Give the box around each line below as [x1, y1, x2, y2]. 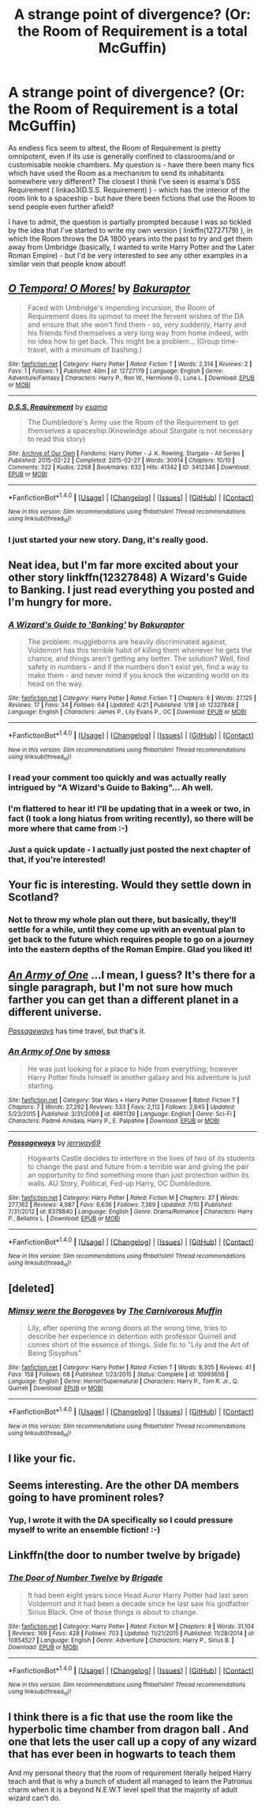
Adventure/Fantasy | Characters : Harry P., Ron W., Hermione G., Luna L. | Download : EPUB [8, 373, 255, 382]
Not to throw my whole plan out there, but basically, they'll [8, 914, 237, 925]
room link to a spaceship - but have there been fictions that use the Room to [8, 193, 256, 203]
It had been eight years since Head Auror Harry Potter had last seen [27, 1590, 248, 1600]
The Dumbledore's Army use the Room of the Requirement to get [27, 417, 239, 427]
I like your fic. [8, 1451, 77, 1465]
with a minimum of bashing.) [50, 345, 143, 354]
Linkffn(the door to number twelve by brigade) [8, 1549, 241, 1562]
